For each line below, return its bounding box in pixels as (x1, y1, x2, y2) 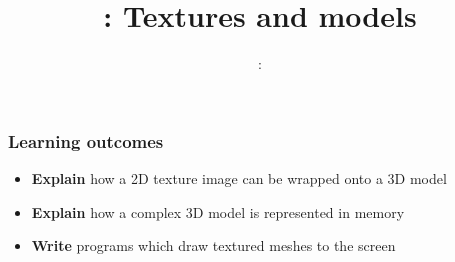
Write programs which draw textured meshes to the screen (31, 235, 396, 256)
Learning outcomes (8, 128, 164, 153)
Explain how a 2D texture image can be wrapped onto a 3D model (31, 168, 447, 189)
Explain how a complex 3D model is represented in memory (31, 201, 405, 222)
